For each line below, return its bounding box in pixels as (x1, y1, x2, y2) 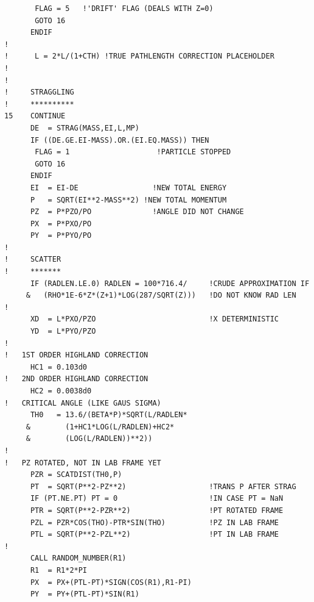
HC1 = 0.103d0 (30, 362, 88, 371)
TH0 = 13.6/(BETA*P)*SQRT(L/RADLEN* (30, 410, 187, 420)
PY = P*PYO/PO (30, 231, 92, 240)
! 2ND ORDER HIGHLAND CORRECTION (4, 374, 148, 384)
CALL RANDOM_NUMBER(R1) (30, 554, 127, 563)
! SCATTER (4, 255, 61, 264)
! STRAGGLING (4, 88, 74, 97)
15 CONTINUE (4, 112, 66, 121)
